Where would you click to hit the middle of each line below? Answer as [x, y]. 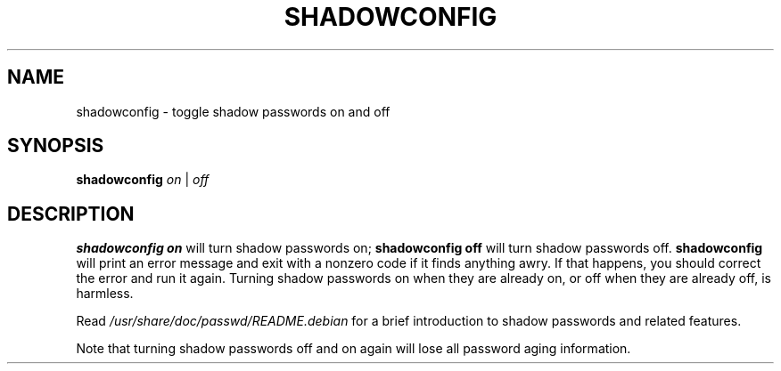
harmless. [105, 294]
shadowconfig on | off [143, 180]
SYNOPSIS [56, 146]
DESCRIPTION [71, 214]
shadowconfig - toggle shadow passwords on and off [233, 111]
